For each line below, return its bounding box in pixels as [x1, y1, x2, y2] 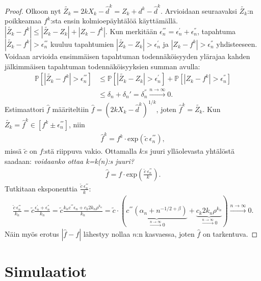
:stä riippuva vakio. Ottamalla [43, 146, 137, 156]
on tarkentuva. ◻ [202, 228, 258, 239]
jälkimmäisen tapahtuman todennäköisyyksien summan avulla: [5, 61, 200, 71]
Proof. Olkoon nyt [5, 5, 61, 16]
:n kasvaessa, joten [137, 228, 195, 239]
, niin [68, 119, 85, 129]
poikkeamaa [5, 15, 42, 26]
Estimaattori [5, 103, 44, 114]
